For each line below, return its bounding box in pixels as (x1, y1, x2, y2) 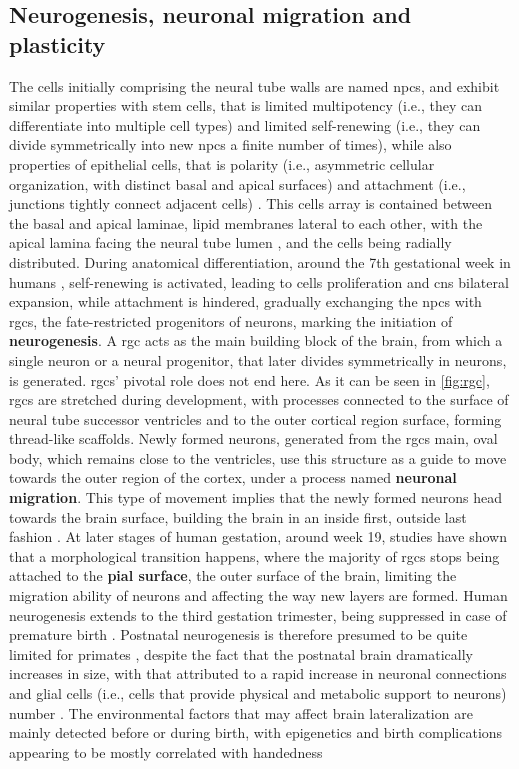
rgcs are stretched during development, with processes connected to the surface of (9, 389, 509, 410)
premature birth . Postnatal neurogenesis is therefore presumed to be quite (9, 624, 468, 645)
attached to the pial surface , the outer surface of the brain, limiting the (9, 565, 457, 586)
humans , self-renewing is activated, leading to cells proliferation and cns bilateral (9, 271, 509, 292)
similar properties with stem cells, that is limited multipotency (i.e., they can (9, 95, 482, 116)
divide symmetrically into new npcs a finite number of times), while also (9, 134, 452, 155)
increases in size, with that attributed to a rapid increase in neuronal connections (9, 663, 507, 684)
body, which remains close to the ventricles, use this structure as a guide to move (9, 447, 507, 468)
